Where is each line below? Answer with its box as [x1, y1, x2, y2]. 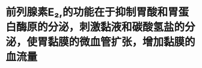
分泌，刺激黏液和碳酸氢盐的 [47, 20, 185, 34]
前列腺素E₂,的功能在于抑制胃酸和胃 [5, 5, 179, 19]
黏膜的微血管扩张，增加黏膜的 [47, 35, 196, 49]
